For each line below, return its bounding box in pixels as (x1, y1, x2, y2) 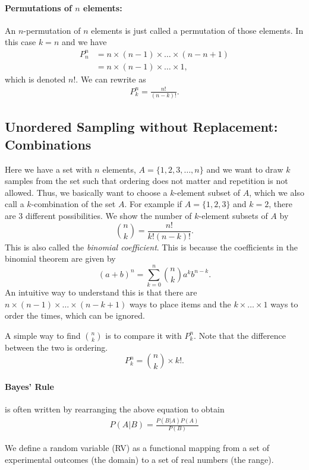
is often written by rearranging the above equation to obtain (5, 403, 225, 415)
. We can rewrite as (75, 72, 146, 85)
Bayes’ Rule (5, 380, 54, 392)
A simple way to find (5, 329, 81, 341)
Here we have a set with (5, 163, 92, 175)
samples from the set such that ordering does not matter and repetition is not (5, 174, 288, 187)
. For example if (124, 198, 182, 210)
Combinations (5, 135, 92, 153)
